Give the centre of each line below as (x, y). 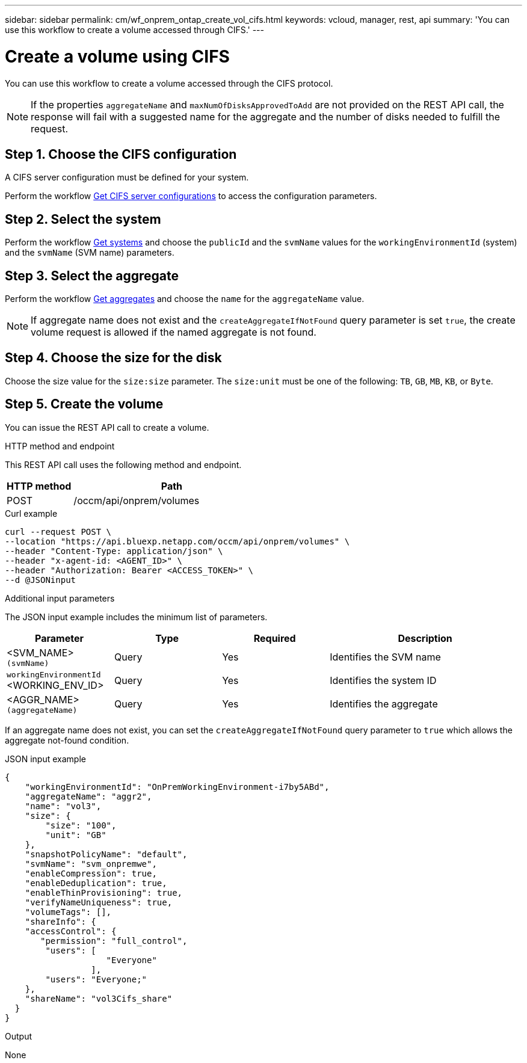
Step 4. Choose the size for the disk (113, 358)
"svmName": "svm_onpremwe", (91, 864)
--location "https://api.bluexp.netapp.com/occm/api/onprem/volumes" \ (177, 541)
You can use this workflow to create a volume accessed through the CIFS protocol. (169, 83)
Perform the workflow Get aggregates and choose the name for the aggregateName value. (185, 299)
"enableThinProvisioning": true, (104, 892)
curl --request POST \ (58, 531)
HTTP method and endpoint (60, 446)
